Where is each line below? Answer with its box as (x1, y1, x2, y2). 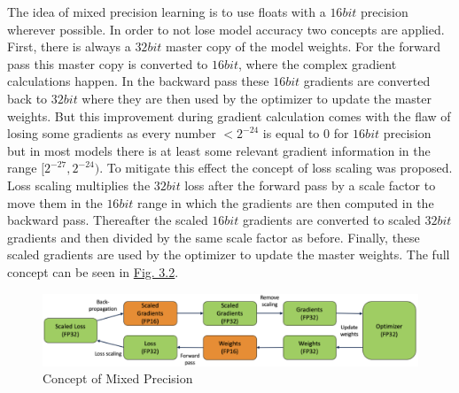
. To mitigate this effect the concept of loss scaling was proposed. (99, 158, 453, 177)
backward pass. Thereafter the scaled (7, 211, 208, 229)
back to (7, 89, 48, 107)
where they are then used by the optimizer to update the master (82, 89, 432, 107)
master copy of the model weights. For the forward (165, 37, 441, 56)
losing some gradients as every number (7, 124, 216, 143)
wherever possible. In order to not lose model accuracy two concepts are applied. (7, 19, 445, 38)
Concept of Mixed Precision (43, 369, 193, 388)
